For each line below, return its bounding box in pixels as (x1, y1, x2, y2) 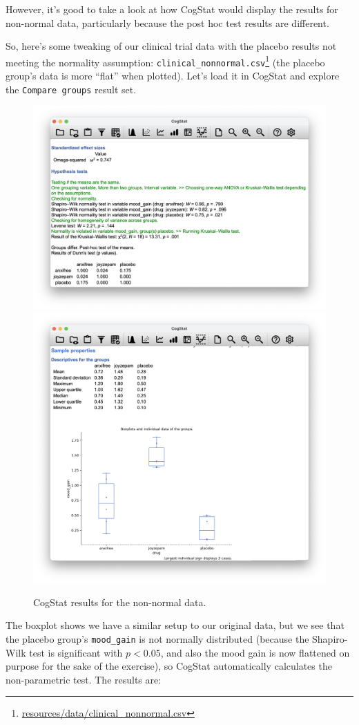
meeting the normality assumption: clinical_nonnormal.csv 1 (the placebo (6, 53, 325, 69)
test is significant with (29, 645, 123, 659)
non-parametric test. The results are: (6, 672, 162, 686)
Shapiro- (312, 631, 348, 646)
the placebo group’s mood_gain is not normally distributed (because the (6, 631, 309, 646)
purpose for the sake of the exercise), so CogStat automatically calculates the (6, 659, 332, 673)
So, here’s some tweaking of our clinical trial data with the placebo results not (6, 39, 337, 53)
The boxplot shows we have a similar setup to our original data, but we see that (6, 618, 345, 632)
